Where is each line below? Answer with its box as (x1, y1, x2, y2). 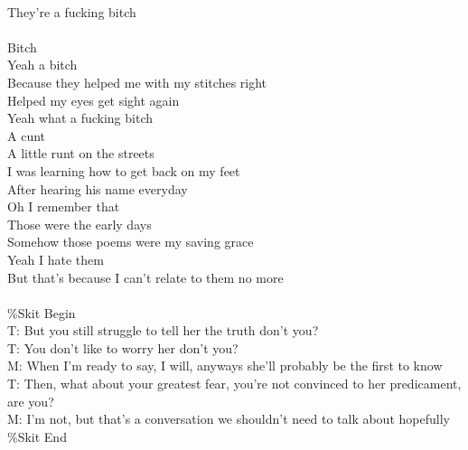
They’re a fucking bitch (7, 2, 136, 21)
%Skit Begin (7, 303, 76, 322)
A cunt (7, 126, 45, 145)
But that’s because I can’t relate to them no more (7, 267, 284, 286)
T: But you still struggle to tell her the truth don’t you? (7, 321, 319, 340)
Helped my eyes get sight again (7, 90, 180, 109)
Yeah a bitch (7, 55, 78, 74)
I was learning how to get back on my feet (7, 161, 240, 180)
